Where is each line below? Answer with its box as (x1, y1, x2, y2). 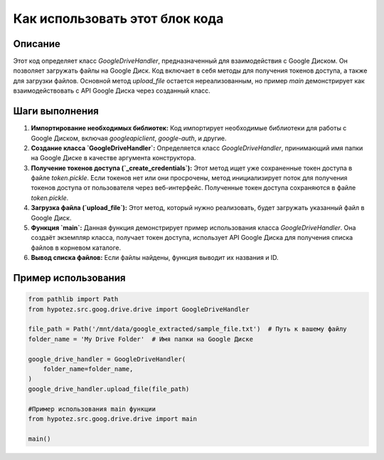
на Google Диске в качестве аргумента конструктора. (31, 154, 196, 162)
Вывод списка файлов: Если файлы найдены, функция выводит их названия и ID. (31, 253, 279, 262)
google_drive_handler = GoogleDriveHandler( (28, 355, 186, 363)
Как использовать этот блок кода (13, 11, 224, 26)
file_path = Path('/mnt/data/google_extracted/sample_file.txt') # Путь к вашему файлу (28, 325, 348, 333)
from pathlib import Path (28, 296, 119, 303)
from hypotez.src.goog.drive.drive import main (28, 414, 197, 423)
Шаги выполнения (13, 105, 99, 117)
